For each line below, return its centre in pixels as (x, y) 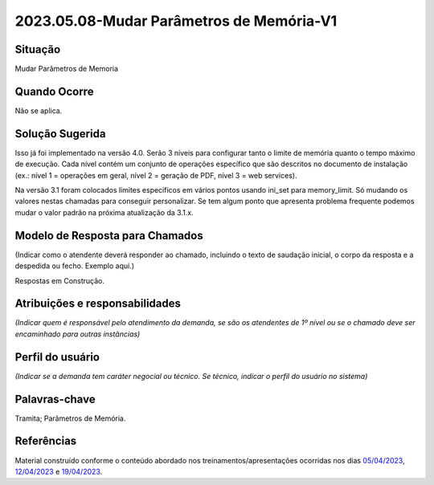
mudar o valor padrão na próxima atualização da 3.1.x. (104, 212)
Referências (46, 441)
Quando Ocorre (54, 91)
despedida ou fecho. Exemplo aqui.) (75, 266)
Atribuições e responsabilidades (98, 304)
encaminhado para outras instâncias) (78, 334)
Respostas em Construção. (59, 280)
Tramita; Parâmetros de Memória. (70, 418)
